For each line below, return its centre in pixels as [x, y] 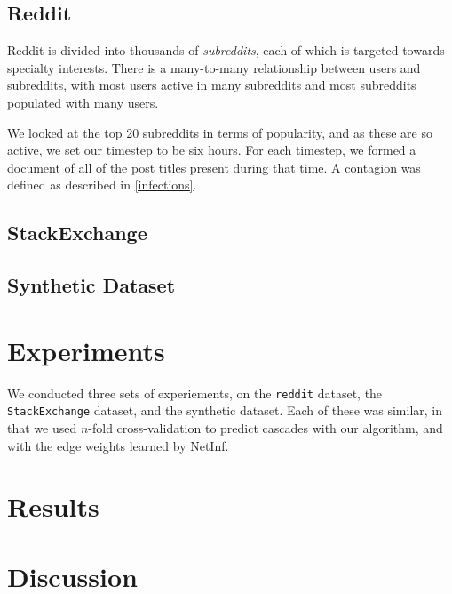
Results [53, 506]
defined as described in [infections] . [102, 185]
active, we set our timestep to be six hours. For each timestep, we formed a [212, 150]
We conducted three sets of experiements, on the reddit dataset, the [195, 393]
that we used [42, 427]
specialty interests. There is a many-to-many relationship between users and [214, 67]
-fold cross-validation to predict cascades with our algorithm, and [266, 427]
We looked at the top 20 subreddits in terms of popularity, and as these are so [220, 132]
